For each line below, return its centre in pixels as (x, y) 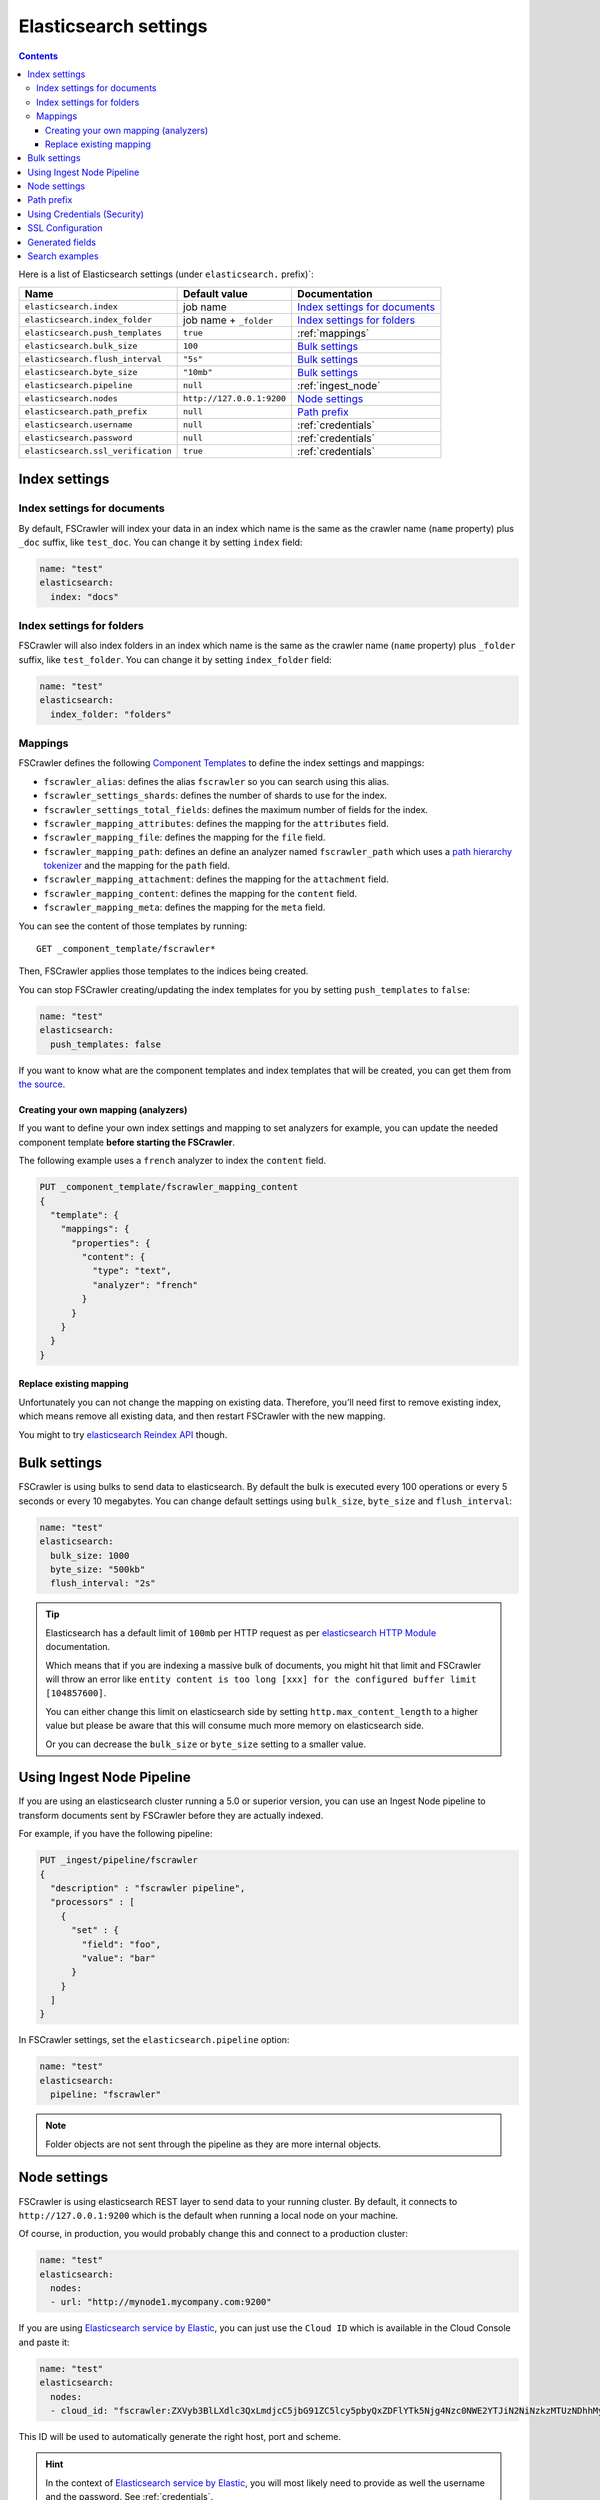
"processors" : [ (92, 1902)
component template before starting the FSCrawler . (126, 1142)
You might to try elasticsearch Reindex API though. (123, 1434)
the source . (42, 1084)
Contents (38, 56)
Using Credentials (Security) (86, 214)
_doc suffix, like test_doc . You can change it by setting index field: (160, 542)
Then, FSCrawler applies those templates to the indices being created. (163, 971)
